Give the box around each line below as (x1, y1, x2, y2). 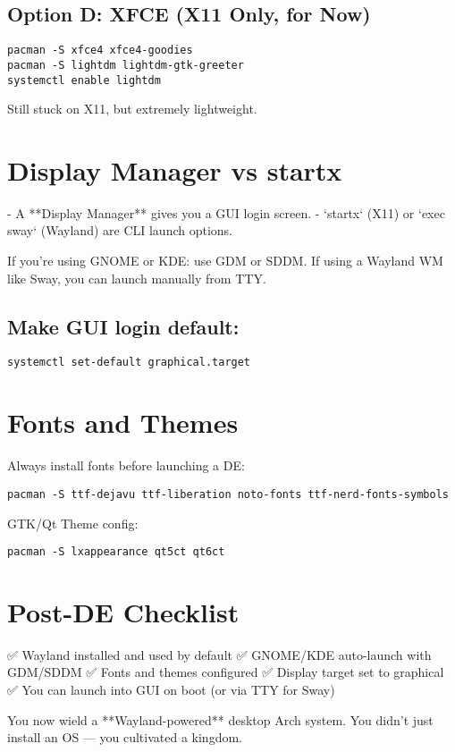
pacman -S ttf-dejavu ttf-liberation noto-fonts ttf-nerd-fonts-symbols (7, 487, 449, 501)
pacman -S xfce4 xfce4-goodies (7, 44, 193, 57)
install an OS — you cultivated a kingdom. (7, 728, 242, 747)
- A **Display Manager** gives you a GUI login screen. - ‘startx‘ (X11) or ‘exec (7, 203, 445, 222)
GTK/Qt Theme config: (7, 513, 139, 532)
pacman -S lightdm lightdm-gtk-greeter (7, 58, 244, 72)
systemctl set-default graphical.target (7, 356, 251, 369)
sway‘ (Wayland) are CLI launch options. (7, 221, 233, 240)
